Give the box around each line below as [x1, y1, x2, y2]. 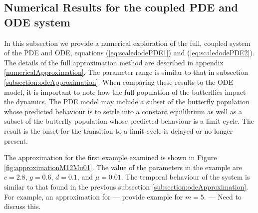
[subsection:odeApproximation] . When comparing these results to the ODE [4, 76, 234, 87]
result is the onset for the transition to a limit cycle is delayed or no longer [4, 125, 233, 136]
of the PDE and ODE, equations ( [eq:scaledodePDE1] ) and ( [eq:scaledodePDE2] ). [4, 47, 255, 58]
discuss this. [4, 201, 41, 212]
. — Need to [204, 191, 242, 202]
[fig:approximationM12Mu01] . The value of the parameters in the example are [4, 162, 242, 172]
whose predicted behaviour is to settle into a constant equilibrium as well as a [4, 106, 242, 116]
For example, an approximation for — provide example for [4, 191, 183, 202]
